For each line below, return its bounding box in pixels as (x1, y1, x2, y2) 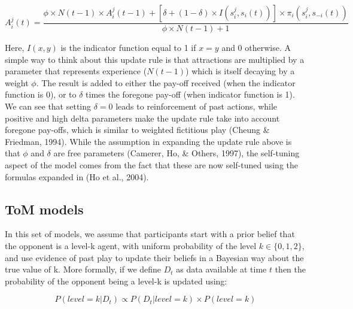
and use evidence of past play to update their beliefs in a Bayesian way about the (5, 251, 304, 263)
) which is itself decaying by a (185, 65, 295, 77)
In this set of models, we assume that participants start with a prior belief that (5, 228, 295, 240)
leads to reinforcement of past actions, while (115, 100, 278, 112)
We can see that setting (5, 100, 92, 112)
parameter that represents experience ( (5, 65, 147, 77)
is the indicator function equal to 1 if (60, 41, 196, 54)
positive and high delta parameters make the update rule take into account (5, 111, 280, 124)
